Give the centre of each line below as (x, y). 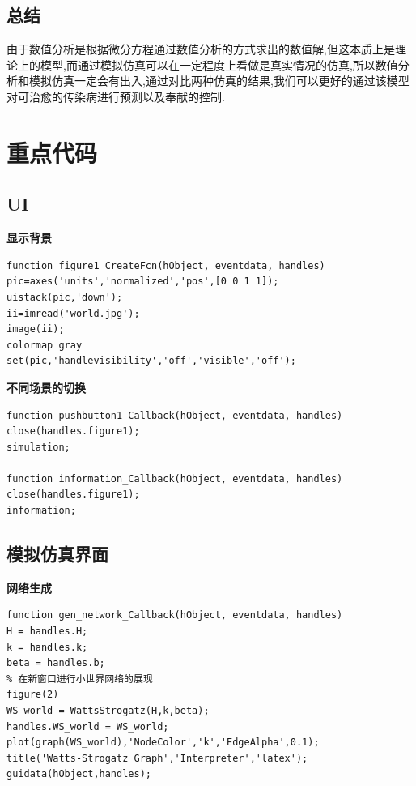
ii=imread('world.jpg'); (73, 313)
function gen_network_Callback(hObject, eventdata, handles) (175, 615)
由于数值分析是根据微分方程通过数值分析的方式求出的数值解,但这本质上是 (201, 49)
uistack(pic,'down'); (65, 297)
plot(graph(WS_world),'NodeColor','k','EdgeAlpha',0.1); (163, 743)
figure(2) (33, 695)
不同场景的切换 (46, 387)
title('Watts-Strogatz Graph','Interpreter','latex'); (157, 758)
